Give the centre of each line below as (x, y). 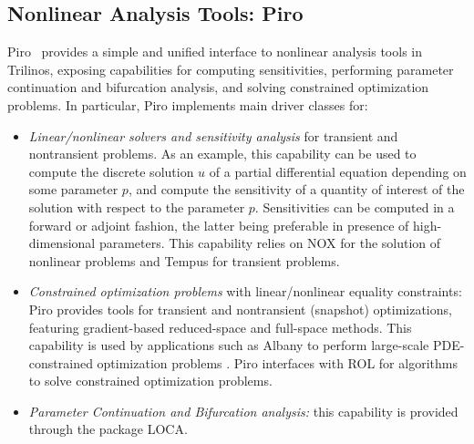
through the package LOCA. (108, 429)
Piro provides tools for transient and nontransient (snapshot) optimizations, (240, 309)
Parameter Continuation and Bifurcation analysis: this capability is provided (243, 411)
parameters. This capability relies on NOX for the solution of (270, 243)
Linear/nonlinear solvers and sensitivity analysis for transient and (213, 135)
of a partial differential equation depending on (338, 171)
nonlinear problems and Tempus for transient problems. (184, 260)
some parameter (73, 189)
